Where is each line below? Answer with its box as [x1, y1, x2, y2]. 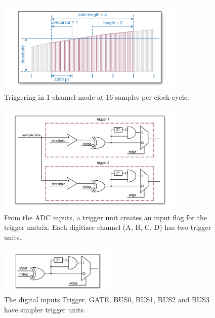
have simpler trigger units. [4, 304, 85, 314]
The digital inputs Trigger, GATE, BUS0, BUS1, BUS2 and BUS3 [4, 294, 210, 305]
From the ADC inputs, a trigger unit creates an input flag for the [4, 212, 207, 222]
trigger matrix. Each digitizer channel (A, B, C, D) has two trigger [4, 222, 211, 232]
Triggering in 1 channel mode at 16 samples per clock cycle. [4, 92, 189, 102]
